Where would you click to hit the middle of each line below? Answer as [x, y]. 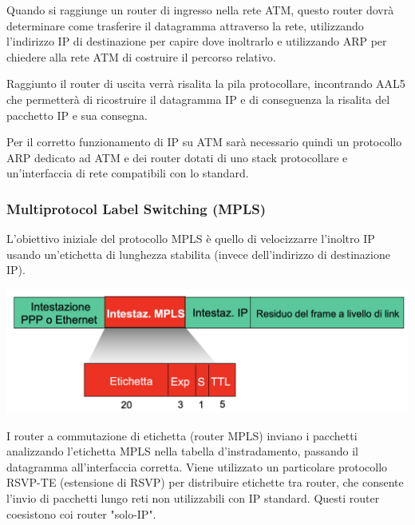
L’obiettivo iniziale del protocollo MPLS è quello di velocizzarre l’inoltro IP [191, 239]
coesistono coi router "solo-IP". [81, 513]
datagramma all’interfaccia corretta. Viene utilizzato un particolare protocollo [197, 466]
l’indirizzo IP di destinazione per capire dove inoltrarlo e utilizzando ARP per [197, 41]
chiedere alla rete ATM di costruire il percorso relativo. [141, 56]
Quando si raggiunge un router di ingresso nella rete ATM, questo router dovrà [200, 10]
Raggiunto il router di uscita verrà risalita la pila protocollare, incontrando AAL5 [206, 84]
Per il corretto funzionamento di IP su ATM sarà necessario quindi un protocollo [204, 142]
